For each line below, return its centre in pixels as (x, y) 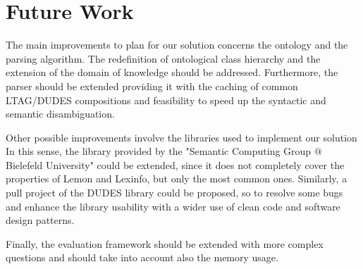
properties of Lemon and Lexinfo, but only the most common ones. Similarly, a (177, 179)
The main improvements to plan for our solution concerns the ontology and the (177, 45)
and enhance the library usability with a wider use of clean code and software (173, 206)
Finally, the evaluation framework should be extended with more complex (165, 243)
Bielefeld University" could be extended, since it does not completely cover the (175, 164)
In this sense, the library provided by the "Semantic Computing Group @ (164, 151)
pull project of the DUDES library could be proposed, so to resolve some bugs (174, 193)
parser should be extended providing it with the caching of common (152, 86)
